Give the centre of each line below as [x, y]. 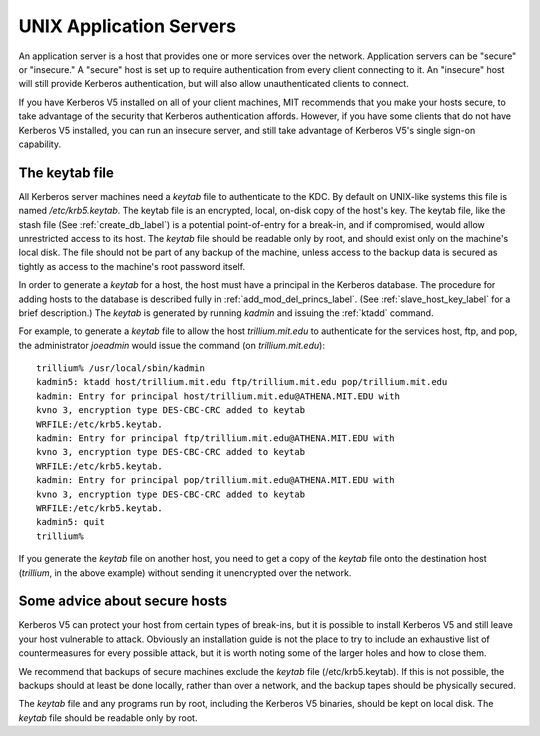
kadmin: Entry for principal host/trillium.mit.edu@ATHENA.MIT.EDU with [218, 396]
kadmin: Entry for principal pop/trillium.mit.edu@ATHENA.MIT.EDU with [215, 480]
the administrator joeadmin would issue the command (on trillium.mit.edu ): [171, 345]
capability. [40, 144]
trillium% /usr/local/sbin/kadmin [120, 368]
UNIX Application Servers [127, 26]
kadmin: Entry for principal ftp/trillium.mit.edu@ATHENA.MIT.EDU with [215, 438]
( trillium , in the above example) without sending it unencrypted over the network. [185, 572]
